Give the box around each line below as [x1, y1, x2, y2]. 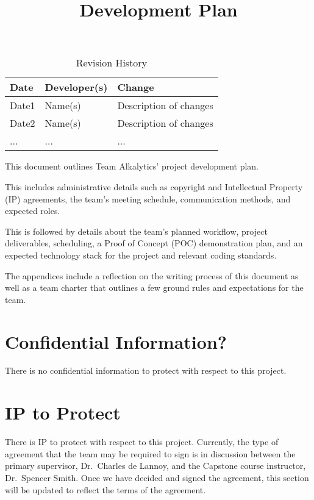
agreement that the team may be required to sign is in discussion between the [5, 447, 296, 460]
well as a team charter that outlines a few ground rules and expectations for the [5, 281, 304, 294]
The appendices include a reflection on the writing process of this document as [5, 269, 299, 282]
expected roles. [5, 204, 60, 217]
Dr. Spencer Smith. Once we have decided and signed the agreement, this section [5, 471, 309, 484]
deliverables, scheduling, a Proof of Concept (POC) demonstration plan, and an [5, 237, 303, 249]
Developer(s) [45, 80, 108, 95]
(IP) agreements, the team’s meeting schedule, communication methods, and [5, 192, 291, 205]
